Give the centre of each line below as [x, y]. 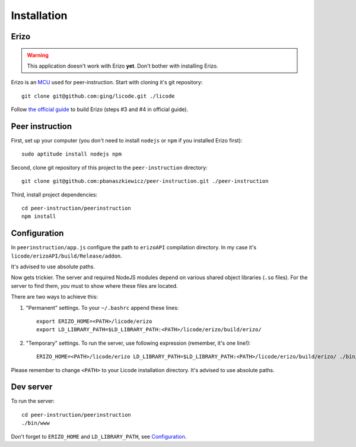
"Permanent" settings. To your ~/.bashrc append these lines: [102, 307]
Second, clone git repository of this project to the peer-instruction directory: [109, 167]
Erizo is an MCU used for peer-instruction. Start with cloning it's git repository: [107, 83]
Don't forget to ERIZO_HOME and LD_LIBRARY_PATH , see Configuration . [99, 436]
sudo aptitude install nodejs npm [71, 154]
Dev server [32, 387]
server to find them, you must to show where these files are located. [94, 286]
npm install [39, 216]
